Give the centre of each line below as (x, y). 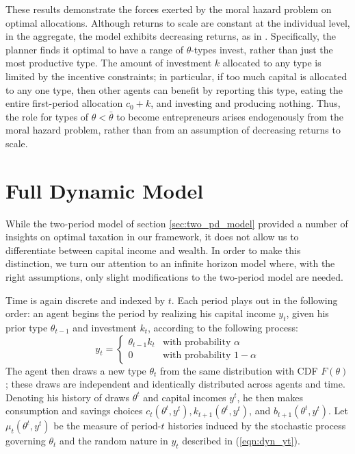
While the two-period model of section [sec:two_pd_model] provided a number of (177, 223)
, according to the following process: (223, 328)
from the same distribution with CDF (239, 370)
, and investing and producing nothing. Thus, (246, 103)
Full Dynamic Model (105, 190)
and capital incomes (185, 397)
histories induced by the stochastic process (257, 426)
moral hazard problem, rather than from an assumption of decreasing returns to (173, 130)
